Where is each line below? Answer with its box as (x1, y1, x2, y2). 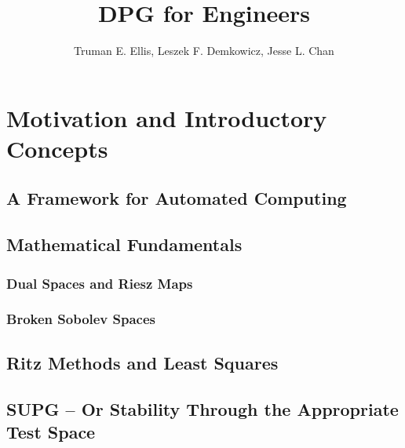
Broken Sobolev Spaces (6, 309, 156, 329)
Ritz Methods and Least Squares (6, 350, 279, 374)
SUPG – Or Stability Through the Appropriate (6, 396, 399, 421)
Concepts (6, 132, 108, 164)
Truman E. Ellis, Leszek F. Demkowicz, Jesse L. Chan (74, 42, 334, 59)
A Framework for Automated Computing (6, 186, 347, 210)
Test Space (6, 419, 96, 443)
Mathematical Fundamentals (6, 232, 243, 257)
